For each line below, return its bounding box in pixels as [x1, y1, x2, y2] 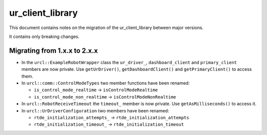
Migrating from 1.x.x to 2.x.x [9, 46, 98, 55]
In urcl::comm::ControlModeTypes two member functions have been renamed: [21, 80, 190, 86]
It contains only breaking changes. [9, 34, 80, 39]
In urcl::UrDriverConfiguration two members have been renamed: [21, 107, 169, 113]
